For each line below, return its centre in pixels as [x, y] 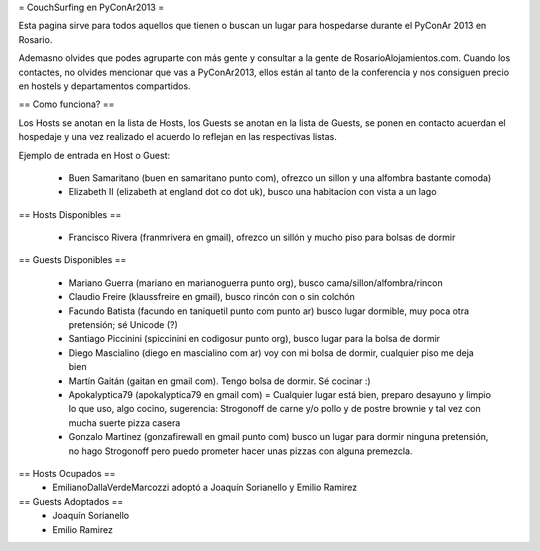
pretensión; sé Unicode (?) [123, 325]
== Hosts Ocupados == [67, 473]
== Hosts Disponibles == [70, 214]
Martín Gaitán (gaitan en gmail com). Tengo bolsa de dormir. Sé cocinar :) [219, 381]
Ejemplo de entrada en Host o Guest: [94, 155]
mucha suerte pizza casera [124, 422]
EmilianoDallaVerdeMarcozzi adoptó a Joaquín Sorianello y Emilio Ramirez [205, 487]
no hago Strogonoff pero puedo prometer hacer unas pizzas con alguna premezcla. [240, 451]
